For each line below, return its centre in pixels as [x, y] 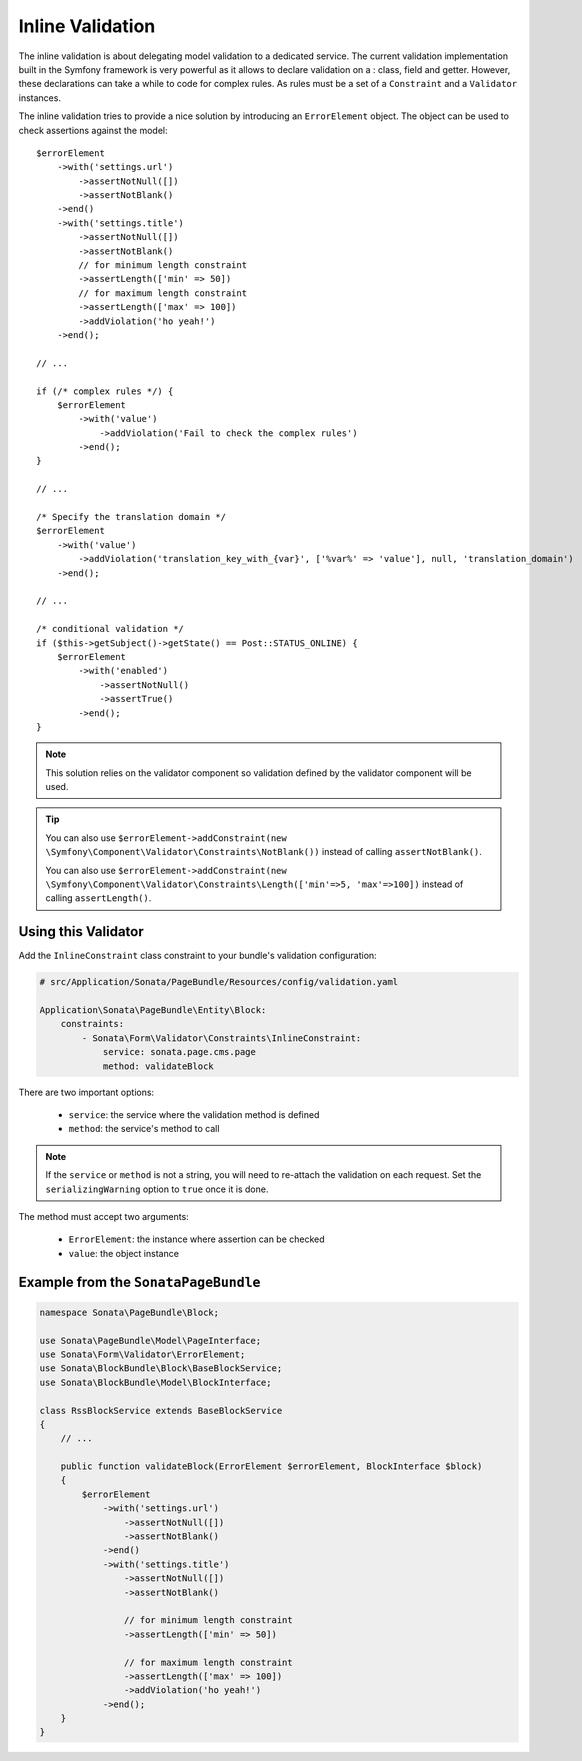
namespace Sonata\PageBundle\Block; [129, 1312]
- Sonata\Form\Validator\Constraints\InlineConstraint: [221, 1038]
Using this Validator [81, 931]
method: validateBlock [158, 1066]
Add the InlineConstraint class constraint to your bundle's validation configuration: [197, 956]
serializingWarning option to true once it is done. [157, 1189]
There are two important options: [86, 1092]
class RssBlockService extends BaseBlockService [161, 1410]
